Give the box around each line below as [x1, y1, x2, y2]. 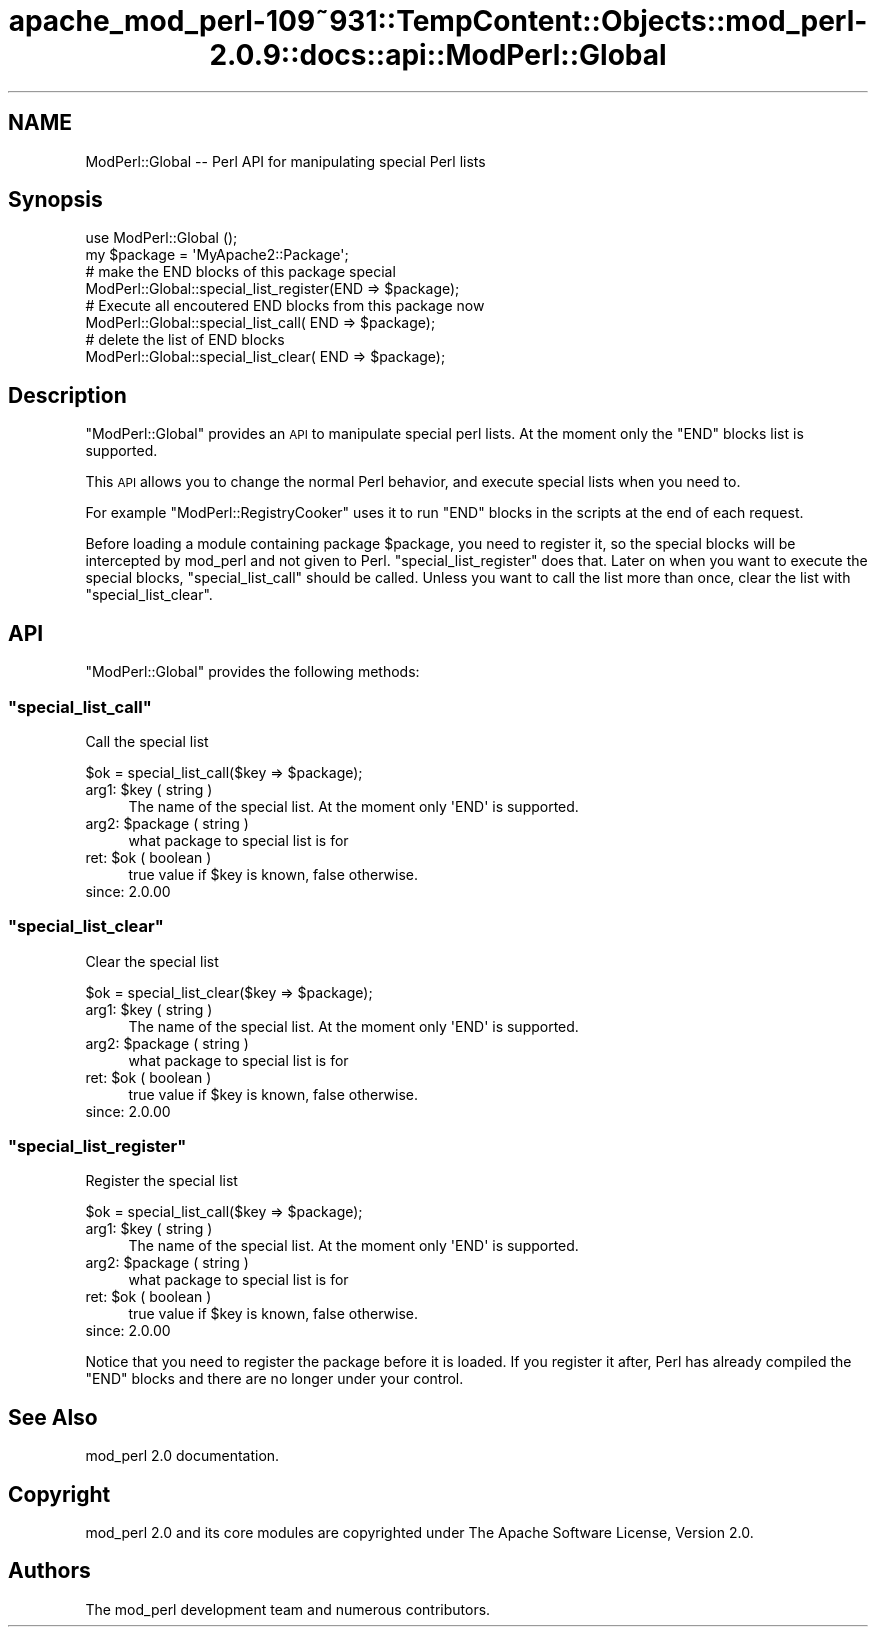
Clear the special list [85, 952, 219, 970]
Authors [8, 1558, 91, 1584]
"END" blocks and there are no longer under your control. [85, 1370, 464, 1388]
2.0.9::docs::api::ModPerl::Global [209, 38, 667, 72]
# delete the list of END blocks [85, 331, 285, 349]
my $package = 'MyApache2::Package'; [85, 246, 349, 264]
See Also [8, 1404, 98, 1430]
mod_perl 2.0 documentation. [85, 1447, 280, 1465]
